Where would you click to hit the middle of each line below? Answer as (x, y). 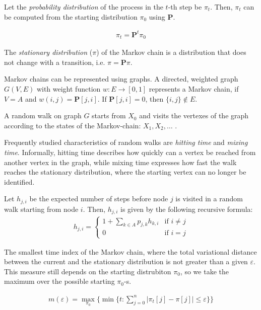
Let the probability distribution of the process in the (84, 7)
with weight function (69, 88)
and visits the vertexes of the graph (194, 115)
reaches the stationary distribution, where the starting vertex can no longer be (125, 172)
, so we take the (204, 271)
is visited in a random (209, 199)
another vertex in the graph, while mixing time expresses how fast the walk (120, 162)
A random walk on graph (43, 115)
